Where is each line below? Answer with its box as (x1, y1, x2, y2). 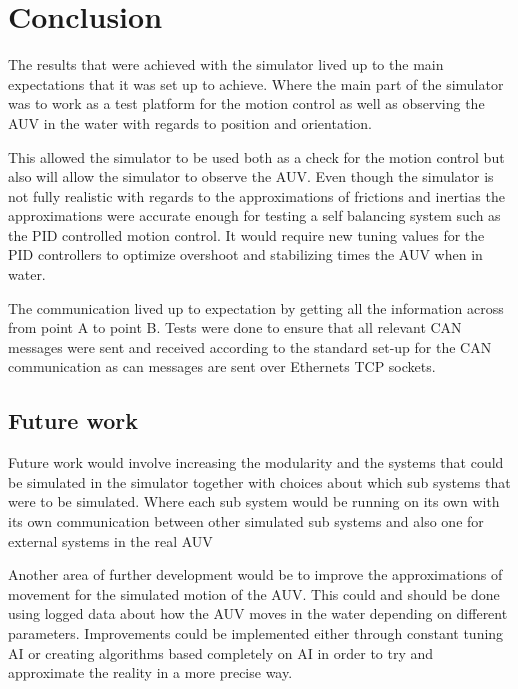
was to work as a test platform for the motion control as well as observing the (8, 93, 485, 114)
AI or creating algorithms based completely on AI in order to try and (8, 642, 434, 663)
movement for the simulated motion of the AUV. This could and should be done (8, 583, 500, 604)
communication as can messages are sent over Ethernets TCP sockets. (8, 356, 436, 377)
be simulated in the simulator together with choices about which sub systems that (8, 471, 511, 492)
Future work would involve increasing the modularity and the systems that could (8, 452, 504, 473)
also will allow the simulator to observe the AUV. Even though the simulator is (8, 166, 494, 187)
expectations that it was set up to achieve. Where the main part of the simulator (8, 73, 504, 94)
